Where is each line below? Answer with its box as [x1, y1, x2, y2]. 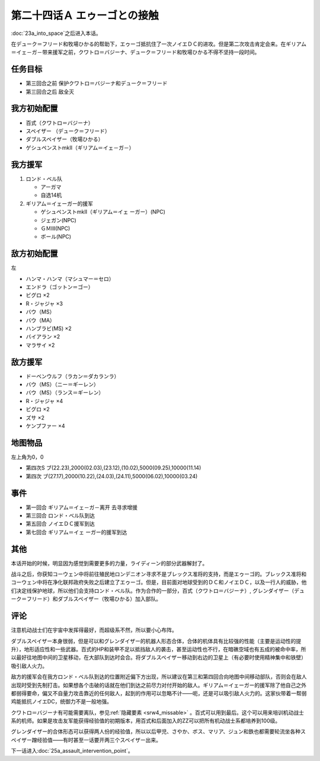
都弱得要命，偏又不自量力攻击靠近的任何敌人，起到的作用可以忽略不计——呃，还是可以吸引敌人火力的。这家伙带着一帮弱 [11, 689, 307, 696]
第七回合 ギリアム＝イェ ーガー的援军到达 [25, 528, 127, 536]
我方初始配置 [11, 104, 58, 114]
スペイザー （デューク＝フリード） [25, 127, 110, 135]
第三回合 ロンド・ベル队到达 [25, 512, 95, 519]
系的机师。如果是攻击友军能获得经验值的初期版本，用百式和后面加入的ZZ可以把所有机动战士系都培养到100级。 [11, 717, 281, 724]
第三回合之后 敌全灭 [25, 88, 74, 95]
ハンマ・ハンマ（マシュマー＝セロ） [25, 275, 114, 282]
